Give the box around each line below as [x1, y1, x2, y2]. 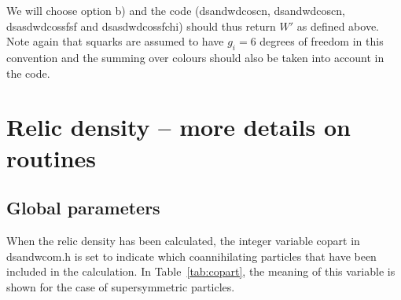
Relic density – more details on [6, 111, 351, 143]
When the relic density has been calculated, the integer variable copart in [6, 232, 360, 248]
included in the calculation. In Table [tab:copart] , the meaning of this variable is [6, 263, 395, 280]
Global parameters [6, 196, 160, 220]
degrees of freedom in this [259, 33, 384, 49]
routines [6, 141, 97, 174]
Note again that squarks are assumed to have [6, 33, 224, 49]
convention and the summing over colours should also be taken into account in [6, 49, 384, 65]
